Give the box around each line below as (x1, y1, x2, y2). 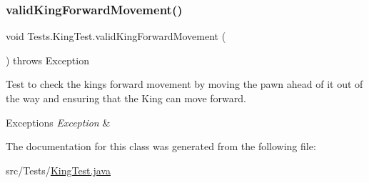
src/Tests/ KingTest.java (6, 162, 111, 177)
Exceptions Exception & (6, 114, 111, 129)
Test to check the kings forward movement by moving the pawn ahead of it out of (6, 76, 363, 91)
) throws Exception (6, 52, 89, 67)
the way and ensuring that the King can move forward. (6, 91, 246, 105)
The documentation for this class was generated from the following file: (6, 139, 316, 154)
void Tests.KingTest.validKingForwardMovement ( (6, 29, 226, 44)
